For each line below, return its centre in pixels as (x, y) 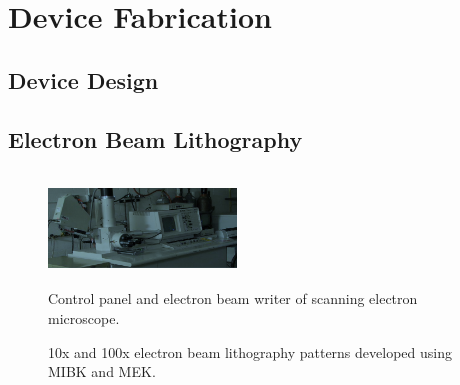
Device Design (83, 79)
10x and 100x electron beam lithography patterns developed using (250, 351)
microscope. (84, 317)
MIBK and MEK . (102, 371)
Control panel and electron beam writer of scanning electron (233, 298)
